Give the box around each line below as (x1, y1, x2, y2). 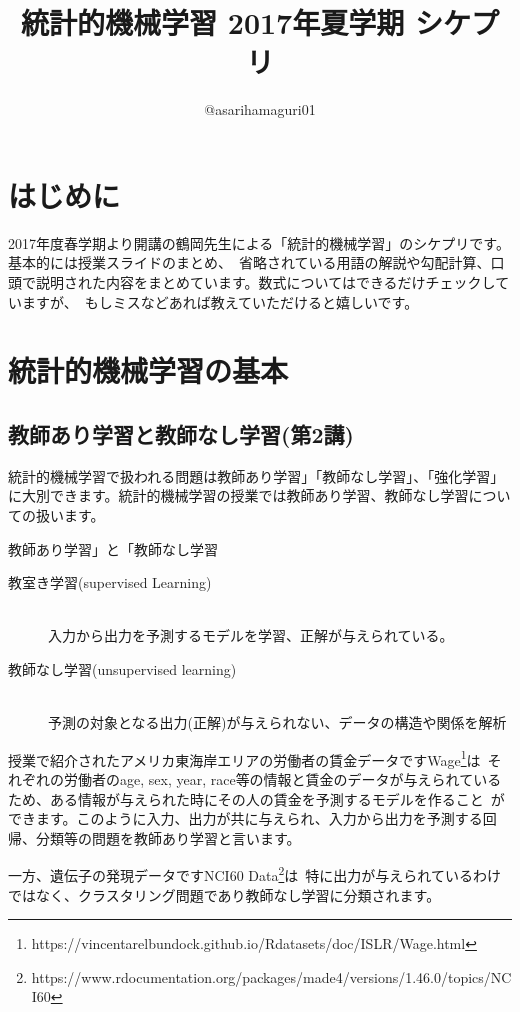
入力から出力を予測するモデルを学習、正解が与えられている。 (48, 625, 454, 646)
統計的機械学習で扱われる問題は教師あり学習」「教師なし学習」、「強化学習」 (8, 465, 505, 486)
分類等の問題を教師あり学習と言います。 (35, 827, 301, 848)
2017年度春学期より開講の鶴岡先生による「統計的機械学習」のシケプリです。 (8, 232, 510, 253)
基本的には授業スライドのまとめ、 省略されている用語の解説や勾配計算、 (8, 252, 491, 273)
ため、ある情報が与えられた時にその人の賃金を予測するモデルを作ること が (8, 788, 505, 809)
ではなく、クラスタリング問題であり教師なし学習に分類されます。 (8, 884, 441, 905)
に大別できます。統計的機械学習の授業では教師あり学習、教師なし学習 (8, 485, 469, 506)
